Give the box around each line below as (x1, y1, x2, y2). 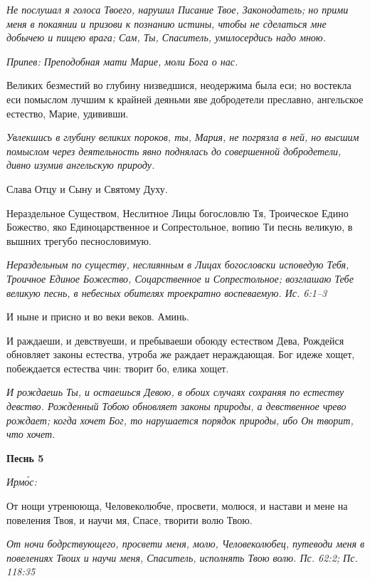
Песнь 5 (6, 450, 44, 465)
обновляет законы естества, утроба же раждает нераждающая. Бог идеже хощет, (6, 347, 355, 362)
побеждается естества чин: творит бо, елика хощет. (6, 360, 229, 375)
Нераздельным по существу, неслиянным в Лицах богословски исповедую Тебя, (6, 257, 349, 272)
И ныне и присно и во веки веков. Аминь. (6, 309, 189, 324)
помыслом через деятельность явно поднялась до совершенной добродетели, (6, 143, 342, 158)
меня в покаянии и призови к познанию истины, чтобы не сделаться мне (6, 16, 327, 31)
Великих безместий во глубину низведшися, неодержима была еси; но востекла (6, 78, 351, 93)
